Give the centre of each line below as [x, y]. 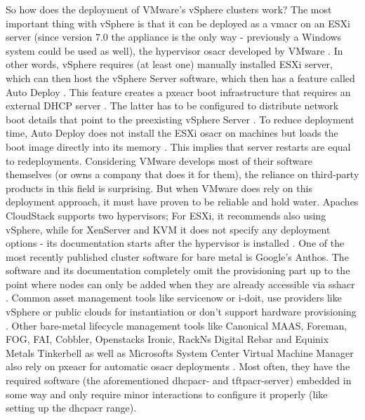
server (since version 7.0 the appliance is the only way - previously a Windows [174, 37]
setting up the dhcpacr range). [71, 408]
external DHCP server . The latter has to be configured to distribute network [172, 106]
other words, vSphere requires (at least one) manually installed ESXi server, [169, 64]
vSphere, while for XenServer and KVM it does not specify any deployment [168, 229]
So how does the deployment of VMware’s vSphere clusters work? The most [169, 9]
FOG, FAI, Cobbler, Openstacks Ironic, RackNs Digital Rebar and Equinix [167, 339]
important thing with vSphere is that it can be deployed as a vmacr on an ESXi [178, 23]
